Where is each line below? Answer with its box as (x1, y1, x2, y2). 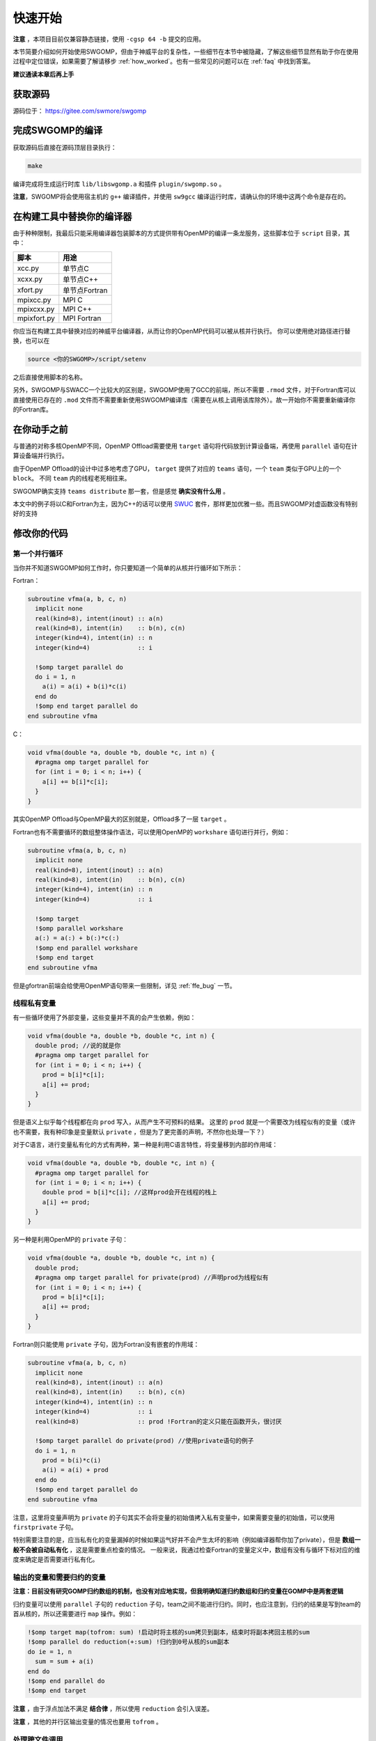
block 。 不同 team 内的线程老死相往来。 (13, 474, 131, 483)
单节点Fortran (63, 286, 108, 295)
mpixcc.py (17, 295, 52, 304)
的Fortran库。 (13, 405, 52, 414)
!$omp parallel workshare (35, 924, 123, 932)
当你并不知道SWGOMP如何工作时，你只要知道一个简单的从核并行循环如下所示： (13, 563, 243, 572)
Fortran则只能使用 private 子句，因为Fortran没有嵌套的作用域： (13, 1341, 200, 1349)
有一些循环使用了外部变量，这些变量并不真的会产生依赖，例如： (13, 1013, 196, 1022)
